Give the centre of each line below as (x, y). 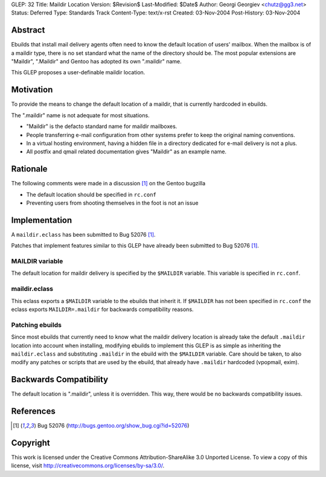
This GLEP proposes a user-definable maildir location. (78, 72)
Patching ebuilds (36, 325)
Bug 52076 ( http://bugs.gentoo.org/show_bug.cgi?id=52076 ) (113, 426)
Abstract (28, 30)
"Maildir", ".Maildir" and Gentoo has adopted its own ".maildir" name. (97, 62)
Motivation (32, 90)
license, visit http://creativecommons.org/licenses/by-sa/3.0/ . (88, 466)
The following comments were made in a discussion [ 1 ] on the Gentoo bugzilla (108, 184)
